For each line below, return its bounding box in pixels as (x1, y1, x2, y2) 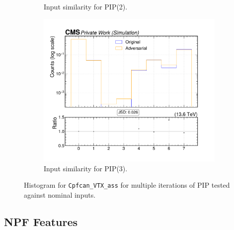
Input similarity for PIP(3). (44, 163, 128, 173)
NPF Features (4, 214, 78, 229)
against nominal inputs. (24, 189, 96, 200)
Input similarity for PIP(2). (44, 1, 128, 11)
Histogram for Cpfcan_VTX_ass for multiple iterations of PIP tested (24, 180, 230, 190)
